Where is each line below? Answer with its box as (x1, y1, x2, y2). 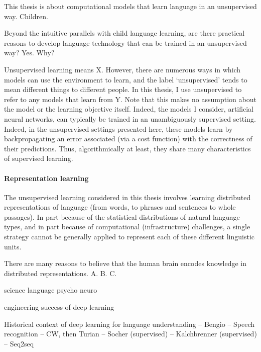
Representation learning (4, 172, 89, 183)
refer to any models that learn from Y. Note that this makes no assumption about (4, 94, 256, 104)
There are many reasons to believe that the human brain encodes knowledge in (4, 258, 246, 269)
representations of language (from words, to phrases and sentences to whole (4, 202, 236, 212)
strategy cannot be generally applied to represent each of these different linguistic (4, 231, 255, 242)
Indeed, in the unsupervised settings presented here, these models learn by (4, 123, 233, 134)
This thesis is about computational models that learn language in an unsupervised (4, 1, 257, 11)
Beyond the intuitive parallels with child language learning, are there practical (4, 28, 245, 38)
